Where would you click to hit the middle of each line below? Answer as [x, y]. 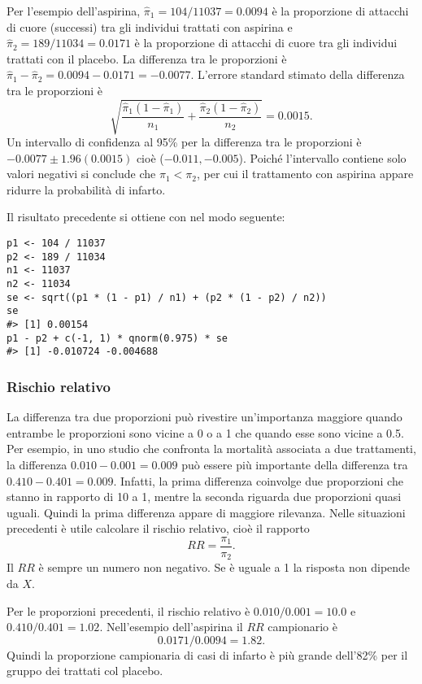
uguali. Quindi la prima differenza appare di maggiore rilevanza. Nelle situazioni [206, 512]
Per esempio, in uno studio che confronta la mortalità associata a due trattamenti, [211, 449]
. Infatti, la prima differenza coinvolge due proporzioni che [258, 480]
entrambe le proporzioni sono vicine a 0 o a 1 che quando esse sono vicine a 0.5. [205, 432]
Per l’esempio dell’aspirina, [74, 11]
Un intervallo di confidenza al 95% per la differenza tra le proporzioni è [184, 142]
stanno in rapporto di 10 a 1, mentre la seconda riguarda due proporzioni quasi [204, 497]
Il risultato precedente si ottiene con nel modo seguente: [146, 217]
